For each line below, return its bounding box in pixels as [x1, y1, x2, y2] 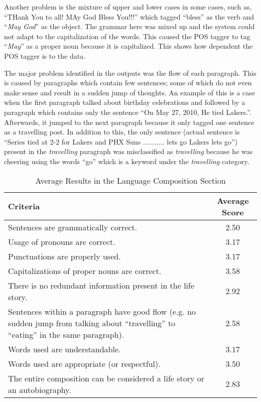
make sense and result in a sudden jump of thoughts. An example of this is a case [4, 87, 255, 97]
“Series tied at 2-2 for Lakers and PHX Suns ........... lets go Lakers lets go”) [4, 136, 238, 147]
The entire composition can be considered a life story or [8, 372, 205, 384]
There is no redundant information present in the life [8, 279, 195, 291]
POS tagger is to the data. [4, 50, 86, 61]
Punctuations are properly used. [8, 250, 121, 262]
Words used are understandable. [8, 343, 121, 355]
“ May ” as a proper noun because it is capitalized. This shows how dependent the [4, 41, 253, 51]
